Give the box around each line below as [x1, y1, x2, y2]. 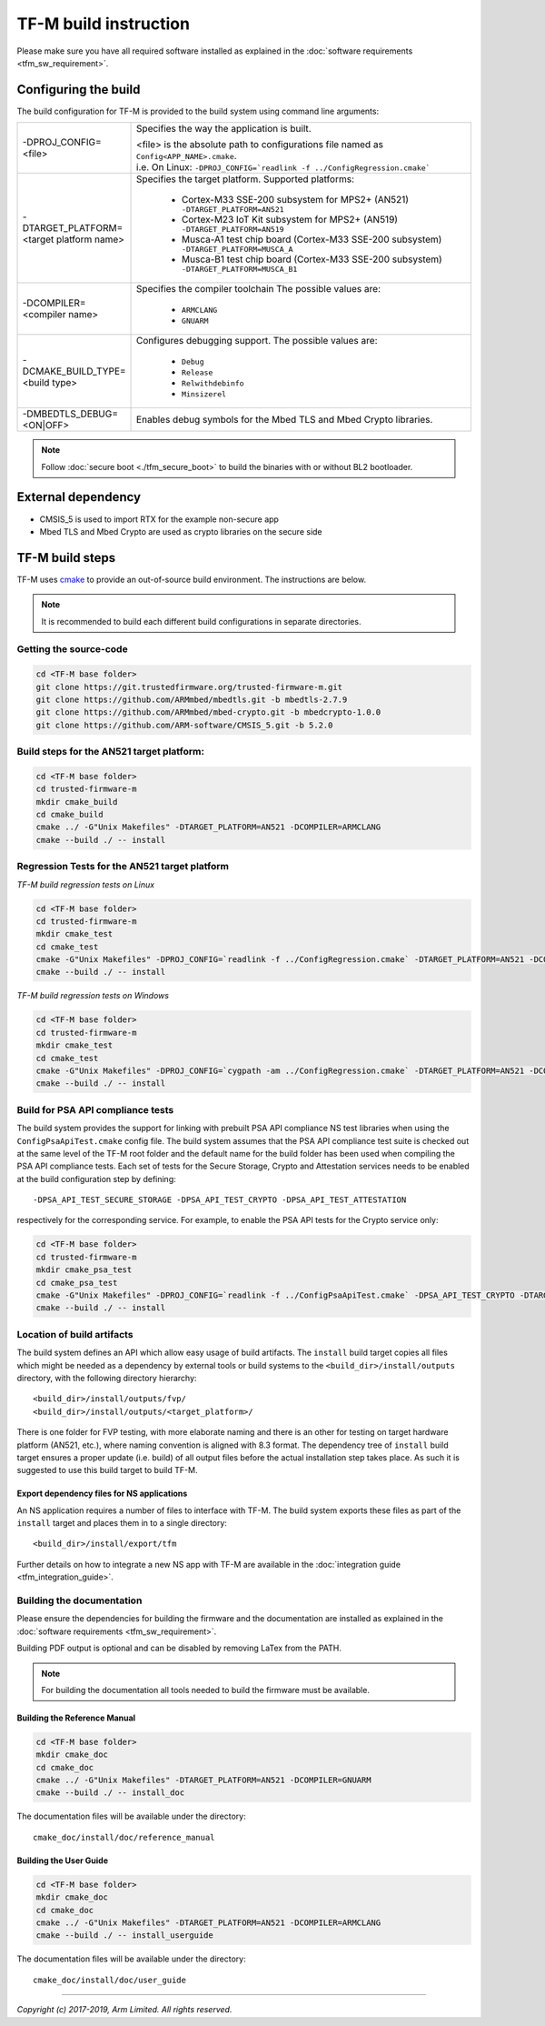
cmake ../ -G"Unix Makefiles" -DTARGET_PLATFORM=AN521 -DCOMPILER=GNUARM [35, 1775, 372, 1786]
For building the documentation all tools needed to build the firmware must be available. [41, 1684, 370, 1695]
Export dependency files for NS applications [16, 1488, 188, 1499]
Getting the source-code [16, 643, 128, 656]
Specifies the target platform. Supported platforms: [136, 173, 354, 186]
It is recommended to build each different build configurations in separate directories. [41, 616, 362, 627]
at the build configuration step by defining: [16, 1173, 176, 1184]
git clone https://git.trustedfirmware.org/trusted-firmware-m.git [35, 682, 343, 692]
